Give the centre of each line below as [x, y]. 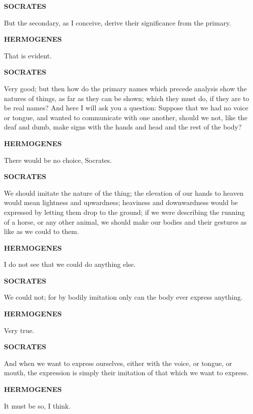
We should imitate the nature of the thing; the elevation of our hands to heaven [124, 193]
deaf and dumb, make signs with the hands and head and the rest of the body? [123, 127]
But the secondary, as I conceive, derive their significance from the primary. [118, 22]
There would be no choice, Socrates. [58, 160]
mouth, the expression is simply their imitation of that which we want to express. [126, 373]
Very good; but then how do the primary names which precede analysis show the [126, 88]
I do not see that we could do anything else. [70, 264]
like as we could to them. [41, 231]
